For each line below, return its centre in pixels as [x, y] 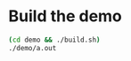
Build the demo [65, 16]
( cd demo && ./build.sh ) [54, 40]
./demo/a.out [33, 48]
